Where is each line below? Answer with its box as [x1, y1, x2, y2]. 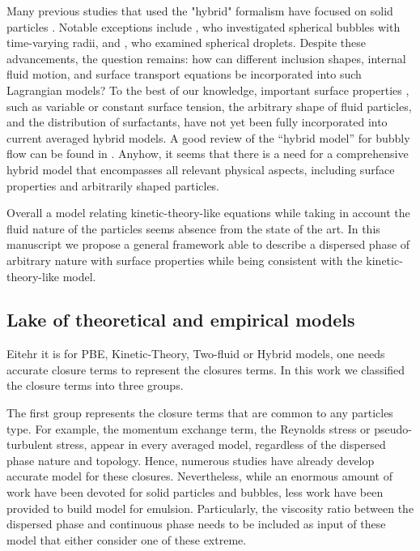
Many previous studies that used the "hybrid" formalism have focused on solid [6, 2, 393, 19]
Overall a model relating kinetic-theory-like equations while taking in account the [6, 204, 410, 221]
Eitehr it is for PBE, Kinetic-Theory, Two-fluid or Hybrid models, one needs [6, 345, 385, 362]
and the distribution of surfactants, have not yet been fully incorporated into [6, 113, 388, 130]
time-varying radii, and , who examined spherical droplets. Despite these [6, 34, 366, 51]
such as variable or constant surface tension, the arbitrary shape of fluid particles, [6, 97, 412, 114]
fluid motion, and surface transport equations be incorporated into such [6, 66, 362, 83]
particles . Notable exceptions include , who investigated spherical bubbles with [6, 18, 401, 35]
